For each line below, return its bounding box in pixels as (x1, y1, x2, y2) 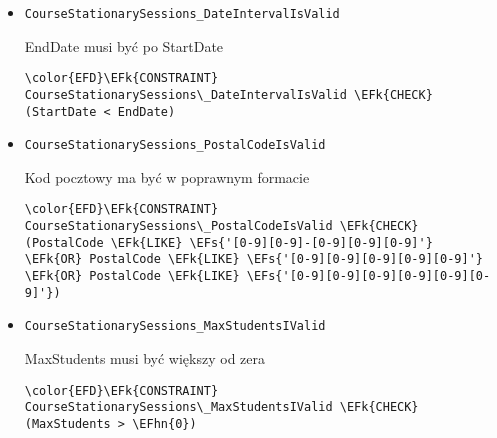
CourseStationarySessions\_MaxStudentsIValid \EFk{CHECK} (24, 400, 419, 415)
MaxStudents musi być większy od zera (24, 348, 265, 369)
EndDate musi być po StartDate (24, 35, 224, 56)
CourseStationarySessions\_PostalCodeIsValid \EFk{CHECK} (24, 219, 419, 234)
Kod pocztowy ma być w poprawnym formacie (24, 166, 310, 187)
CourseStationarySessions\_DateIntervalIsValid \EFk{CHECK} (24, 87, 433, 102)
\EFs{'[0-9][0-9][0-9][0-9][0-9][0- (246, 269, 491, 284)
